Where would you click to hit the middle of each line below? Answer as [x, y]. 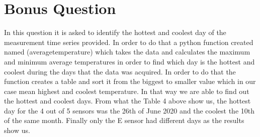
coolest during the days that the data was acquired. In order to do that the [120, 71]
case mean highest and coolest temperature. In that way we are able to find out [127, 91]
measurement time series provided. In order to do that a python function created [129, 42]
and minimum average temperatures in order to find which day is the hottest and [129, 61]
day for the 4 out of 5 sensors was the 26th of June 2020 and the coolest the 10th [129, 110]
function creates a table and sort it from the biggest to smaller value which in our [130, 81]
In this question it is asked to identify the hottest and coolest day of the [115, 32]
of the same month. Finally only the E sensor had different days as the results [124, 120]
